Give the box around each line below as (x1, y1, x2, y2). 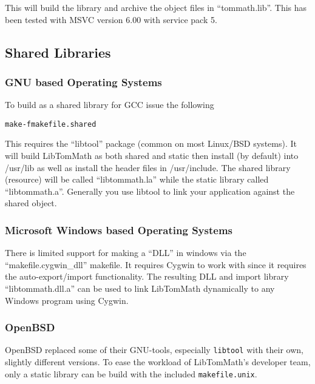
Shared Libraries (5, 42, 111, 61)
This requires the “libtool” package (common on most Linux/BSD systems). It (5, 137, 297, 150)
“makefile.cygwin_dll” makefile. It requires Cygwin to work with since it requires (5, 258, 307, 271)
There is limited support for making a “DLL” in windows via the (5, 246, 246, 259)
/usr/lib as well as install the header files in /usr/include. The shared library (5, 161, 291, 173)
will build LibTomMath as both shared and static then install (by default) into (5, 149, 299, 162)
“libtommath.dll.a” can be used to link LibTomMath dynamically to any (5, 282, 275, 294)
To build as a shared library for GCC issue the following (5, 98, 214, 111)
